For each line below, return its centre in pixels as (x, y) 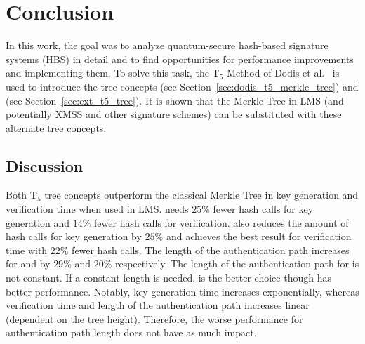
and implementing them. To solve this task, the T (113, 73)
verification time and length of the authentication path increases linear (158, 305)
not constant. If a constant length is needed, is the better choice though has (168, 278)
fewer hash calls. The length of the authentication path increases (211, 250)
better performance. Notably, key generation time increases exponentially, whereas (182, 291)
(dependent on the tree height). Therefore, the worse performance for (154, 318)
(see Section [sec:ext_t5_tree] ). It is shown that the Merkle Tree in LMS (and (175, 100)
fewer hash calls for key (263, 209)
